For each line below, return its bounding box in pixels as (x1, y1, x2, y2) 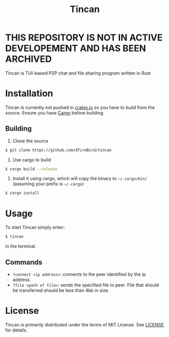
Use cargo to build (12, 156, 51, 162)
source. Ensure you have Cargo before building (5, 109, 103, 116)
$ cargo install (5, 191, 39, 196)
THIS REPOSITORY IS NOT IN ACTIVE (5, 32, 163, 43)
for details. (5, 327, 28, 333)
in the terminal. (5, 243, 36, 249)
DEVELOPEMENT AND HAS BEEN (5, 43, 146, 54)
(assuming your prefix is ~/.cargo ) (12, 181, 84, 187)
